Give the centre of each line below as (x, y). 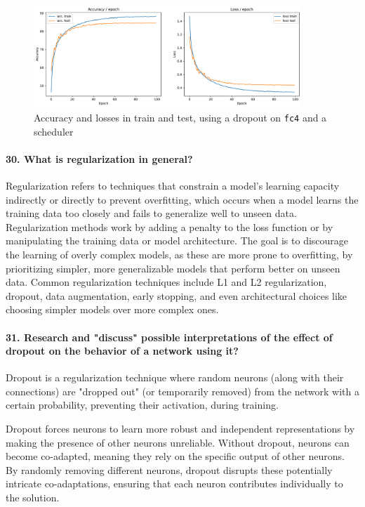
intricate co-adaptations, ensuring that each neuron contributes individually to (174, 483)
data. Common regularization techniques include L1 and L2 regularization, (166, 282)
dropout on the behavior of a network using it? (122, 351)
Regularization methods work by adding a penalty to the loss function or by (170, 226)
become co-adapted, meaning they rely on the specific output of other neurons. (175, 456)
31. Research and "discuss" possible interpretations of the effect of (169, 337)
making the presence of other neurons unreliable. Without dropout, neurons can (178, 442)
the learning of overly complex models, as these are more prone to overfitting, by (179, 254)
